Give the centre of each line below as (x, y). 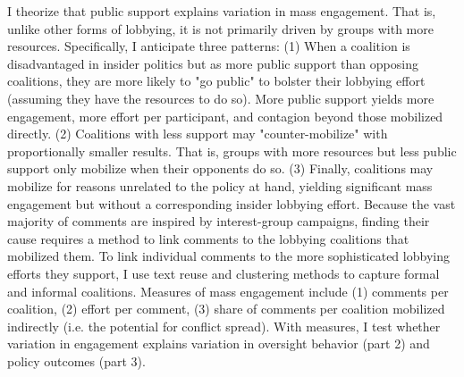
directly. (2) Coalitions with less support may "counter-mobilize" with (198, 134)
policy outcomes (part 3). (76, 360)
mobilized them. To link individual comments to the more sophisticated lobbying (228, 256)
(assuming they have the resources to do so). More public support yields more (221, 98)
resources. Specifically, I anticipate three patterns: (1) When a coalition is (209, 46)
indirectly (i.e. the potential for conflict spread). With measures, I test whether (224, 326)
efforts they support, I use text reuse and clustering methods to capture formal (224, 273)
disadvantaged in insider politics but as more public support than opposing (213, 63)
